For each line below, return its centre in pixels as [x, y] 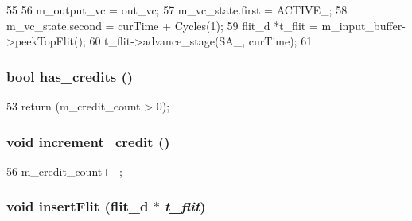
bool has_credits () [70, 76]
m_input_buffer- [363, 25]
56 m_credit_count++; [64, 171]
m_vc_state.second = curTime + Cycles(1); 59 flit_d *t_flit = [162, 25]
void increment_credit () [88, 141]
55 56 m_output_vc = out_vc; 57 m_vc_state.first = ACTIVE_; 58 [177, 10]
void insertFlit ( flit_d [78, 206]
